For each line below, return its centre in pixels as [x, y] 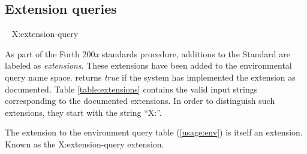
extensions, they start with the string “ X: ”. [83, 112]
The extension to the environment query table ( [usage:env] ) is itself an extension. [154, 132]
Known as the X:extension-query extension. [85, 144]
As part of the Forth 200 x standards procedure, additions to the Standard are [148, 53]
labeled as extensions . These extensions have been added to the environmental [148, 65]
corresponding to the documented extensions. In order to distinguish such [140, 101]
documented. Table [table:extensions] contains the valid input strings [131, 89]
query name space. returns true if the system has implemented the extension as [150, 77]
